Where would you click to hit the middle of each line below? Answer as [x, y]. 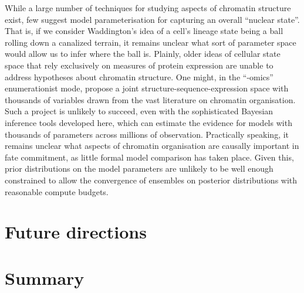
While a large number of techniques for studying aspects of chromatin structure [148, 8]
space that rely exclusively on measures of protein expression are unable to [139, 65]
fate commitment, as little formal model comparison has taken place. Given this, [149, 157]
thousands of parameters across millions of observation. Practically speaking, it [147, 134]
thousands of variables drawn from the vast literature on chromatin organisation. [150, 99]
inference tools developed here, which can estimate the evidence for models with [148, 122]
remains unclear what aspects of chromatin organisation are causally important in [152, 146]
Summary [45, 277]
